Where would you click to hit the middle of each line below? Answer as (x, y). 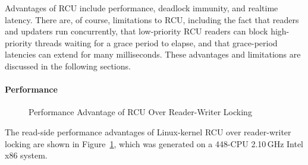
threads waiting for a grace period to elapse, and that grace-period (156, 42)
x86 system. (26, 155)
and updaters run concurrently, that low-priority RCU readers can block (136, 31)
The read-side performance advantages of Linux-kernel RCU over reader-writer (148, 131)
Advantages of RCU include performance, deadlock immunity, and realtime (142, 8)
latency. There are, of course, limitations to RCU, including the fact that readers (152, 19)
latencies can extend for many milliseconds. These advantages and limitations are (153, 54)
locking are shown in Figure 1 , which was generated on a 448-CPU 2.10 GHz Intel (154, 143)
